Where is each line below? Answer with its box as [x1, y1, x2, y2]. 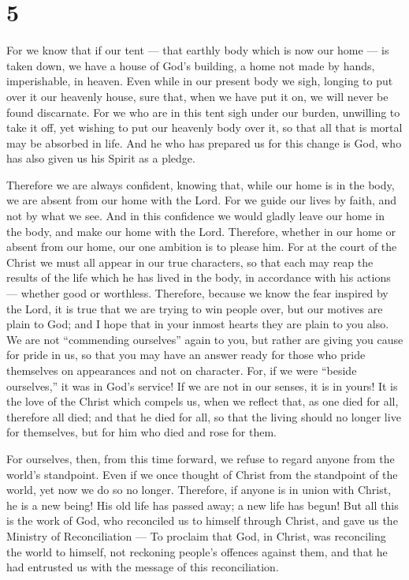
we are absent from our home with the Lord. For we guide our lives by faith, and [6, 192, 397, 208]
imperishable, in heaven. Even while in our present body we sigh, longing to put [6, 73, 393, 89]
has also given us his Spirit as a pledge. [6, 150, 195, 167]
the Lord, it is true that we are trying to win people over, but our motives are [6, 300, 383, 316]
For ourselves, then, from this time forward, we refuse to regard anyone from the [6, 450, 395, 466]
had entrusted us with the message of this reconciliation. [6, 559, 279, 575]
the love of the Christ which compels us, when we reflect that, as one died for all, [6, 393, 399, 410]
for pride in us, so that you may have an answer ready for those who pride [6, 346, 366, 363]
